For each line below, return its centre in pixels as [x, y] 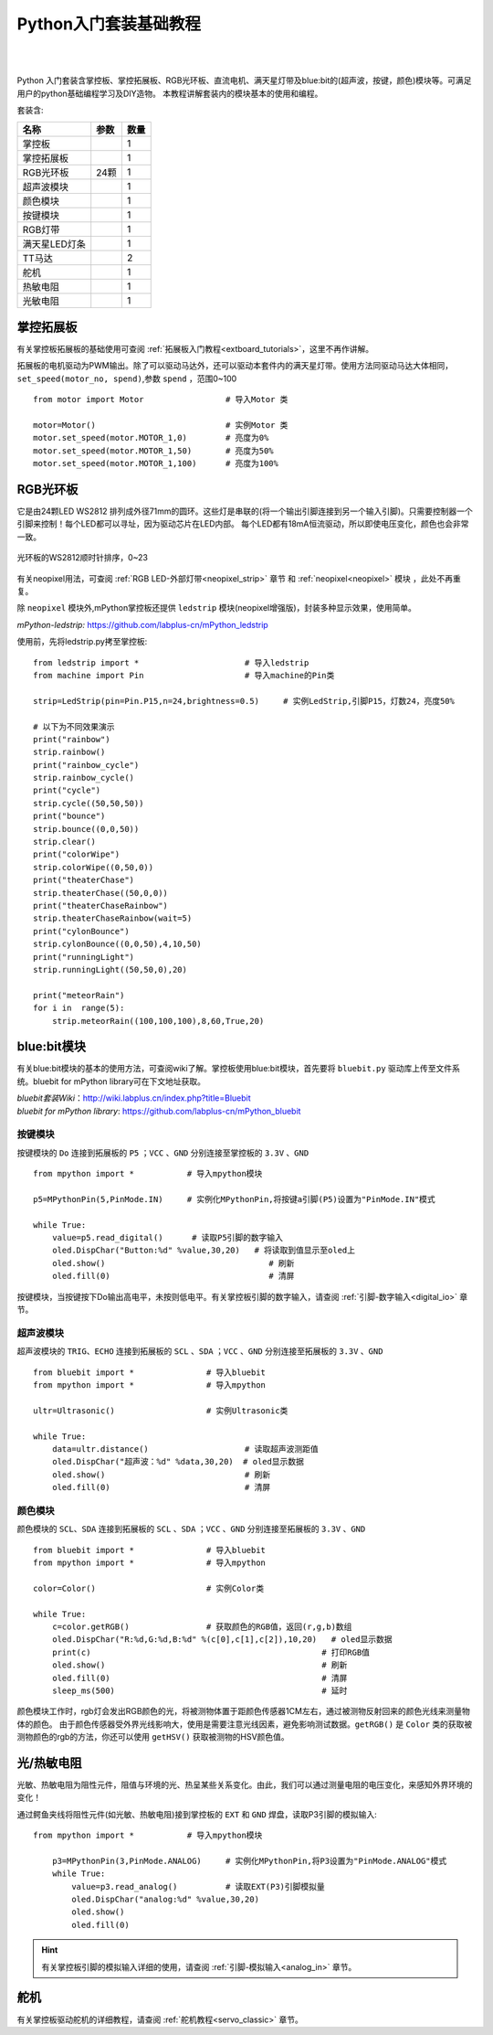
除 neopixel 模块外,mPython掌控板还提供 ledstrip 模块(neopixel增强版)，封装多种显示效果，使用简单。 [217, 608]
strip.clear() [64, 842]
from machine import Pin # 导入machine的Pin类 [184, 675]
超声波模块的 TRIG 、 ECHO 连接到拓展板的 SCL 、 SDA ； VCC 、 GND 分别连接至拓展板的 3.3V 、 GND [200, 1351]
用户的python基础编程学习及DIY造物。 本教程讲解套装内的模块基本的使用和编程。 [170, 93]
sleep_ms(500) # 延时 [199, 1690]
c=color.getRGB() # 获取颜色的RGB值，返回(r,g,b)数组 [202, 1626]
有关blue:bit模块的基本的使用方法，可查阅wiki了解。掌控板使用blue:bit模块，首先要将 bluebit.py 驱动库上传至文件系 [239, 1069]
